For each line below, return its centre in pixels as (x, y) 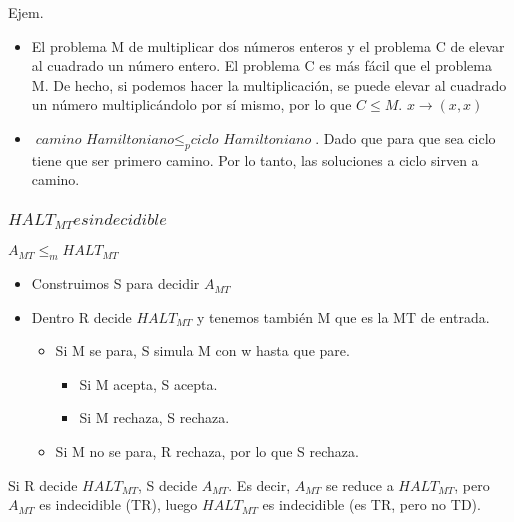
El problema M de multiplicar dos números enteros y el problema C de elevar (268, 45)
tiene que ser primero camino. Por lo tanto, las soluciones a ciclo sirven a (255, 159)
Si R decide (43, 484)
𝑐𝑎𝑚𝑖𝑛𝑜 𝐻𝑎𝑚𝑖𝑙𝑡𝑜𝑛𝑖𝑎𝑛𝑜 (105, 139)
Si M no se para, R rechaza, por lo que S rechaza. (207, 451)
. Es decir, (259, 484)
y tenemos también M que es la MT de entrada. (343, 316)
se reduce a (359, 484)
